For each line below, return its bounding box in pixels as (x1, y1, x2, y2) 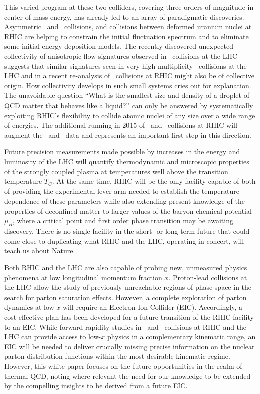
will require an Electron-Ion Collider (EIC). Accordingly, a (62, 302, 242, 312)
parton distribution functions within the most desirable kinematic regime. (4, 351, 230, 361)
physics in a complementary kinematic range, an (107, 331, 256, 342)
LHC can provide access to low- (4, 331, 101, 342)
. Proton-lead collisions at (168, 272, 247, 282)
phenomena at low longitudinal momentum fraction (4, 272, 162, 282)
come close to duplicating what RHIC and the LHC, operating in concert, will (4, 235, 244, 246)
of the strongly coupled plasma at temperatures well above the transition (4, 166, 228, 176)
